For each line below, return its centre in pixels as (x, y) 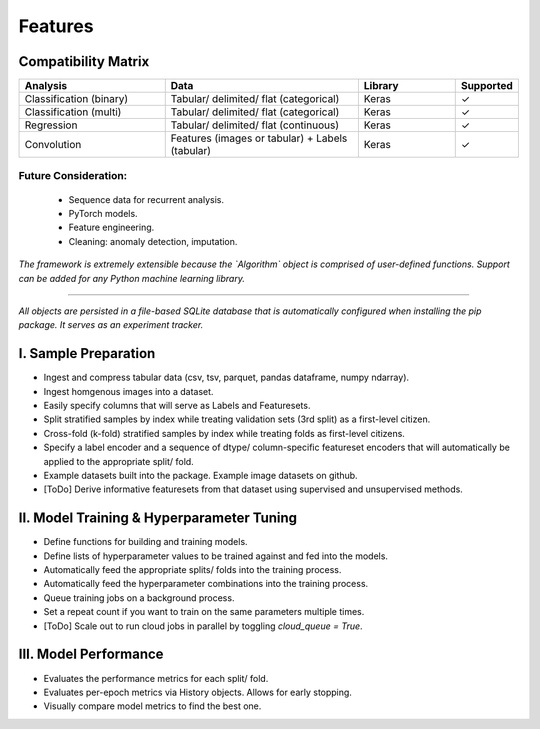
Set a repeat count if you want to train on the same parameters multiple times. (204, 612)
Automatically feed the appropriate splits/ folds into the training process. (192, 570)
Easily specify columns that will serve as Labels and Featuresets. (177, 406)
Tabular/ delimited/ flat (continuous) (255, 125)
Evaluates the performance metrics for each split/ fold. (156, 678)
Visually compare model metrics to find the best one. (152, 706)
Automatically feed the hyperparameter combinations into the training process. (206, 584)
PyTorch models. (103, 214)
